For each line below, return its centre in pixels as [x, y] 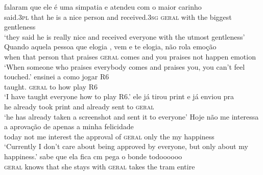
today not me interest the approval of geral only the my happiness [109, 136]
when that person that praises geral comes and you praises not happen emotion [130, 56]
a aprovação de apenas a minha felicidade [69, 126]
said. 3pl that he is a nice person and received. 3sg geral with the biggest [118, 17]
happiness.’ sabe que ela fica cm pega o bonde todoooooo [93, 156]
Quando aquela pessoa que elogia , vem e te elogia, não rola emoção [110, 47]
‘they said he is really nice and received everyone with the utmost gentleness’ [125, 36]
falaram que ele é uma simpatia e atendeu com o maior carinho [103, 7]
